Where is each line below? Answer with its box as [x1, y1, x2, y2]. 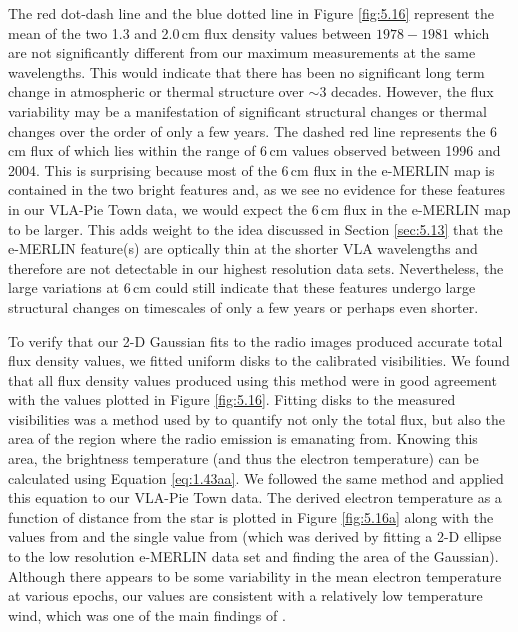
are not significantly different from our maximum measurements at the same [8, 42, 476, 63]
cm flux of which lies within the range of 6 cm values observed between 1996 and [8, 140, 501, 161]
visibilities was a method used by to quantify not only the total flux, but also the [8, 408, 506, 429]
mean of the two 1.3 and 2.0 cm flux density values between [8, 22, 372, 43]
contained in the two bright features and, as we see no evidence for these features [8, 179, 506, 200]
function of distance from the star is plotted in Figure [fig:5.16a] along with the [8, 506, 494, 527]
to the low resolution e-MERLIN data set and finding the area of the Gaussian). [8, 546, 499, 567]
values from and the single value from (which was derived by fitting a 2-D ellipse [8, 526, 502, 547]
